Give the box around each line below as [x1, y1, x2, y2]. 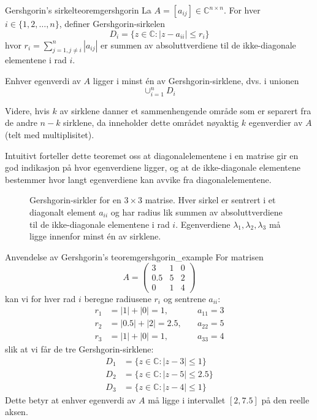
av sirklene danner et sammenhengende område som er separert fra [59, 104, 311, 117]
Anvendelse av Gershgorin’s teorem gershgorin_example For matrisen [5, 250, 264, 263]
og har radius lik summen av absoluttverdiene [110, 205, 283, 218]
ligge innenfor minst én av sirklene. [29, 230, 161, 243]
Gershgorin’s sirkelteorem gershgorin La [5, 4, 151, 16]
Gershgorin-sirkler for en [29, 193, 121, 206]
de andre [5, 116, 37, 129]
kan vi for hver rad [5, 292, 76, 305]
